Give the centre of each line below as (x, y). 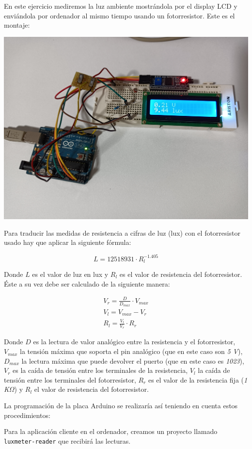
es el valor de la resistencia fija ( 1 (198, 379)
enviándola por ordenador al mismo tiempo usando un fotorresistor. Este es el (119, 15)
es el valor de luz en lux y (70, 274)
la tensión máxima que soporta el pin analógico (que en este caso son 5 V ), (131, 351)
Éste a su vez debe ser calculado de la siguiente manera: (87, 283)
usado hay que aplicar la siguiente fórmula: (68, 242)
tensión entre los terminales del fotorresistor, (70, 379)
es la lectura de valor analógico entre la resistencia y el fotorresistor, (134, 342)
